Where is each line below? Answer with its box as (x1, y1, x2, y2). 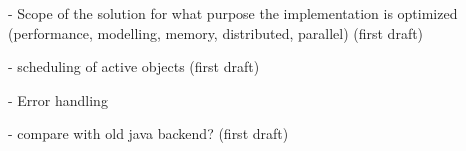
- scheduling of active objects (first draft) (8, 56, 260, 77)
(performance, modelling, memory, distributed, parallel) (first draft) (8, 22, 424, 43)
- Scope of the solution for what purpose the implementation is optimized (8, 3, 458, 23)
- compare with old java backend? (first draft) (8, 123, 289, 144)
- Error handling (8, 89, 108, 110)
